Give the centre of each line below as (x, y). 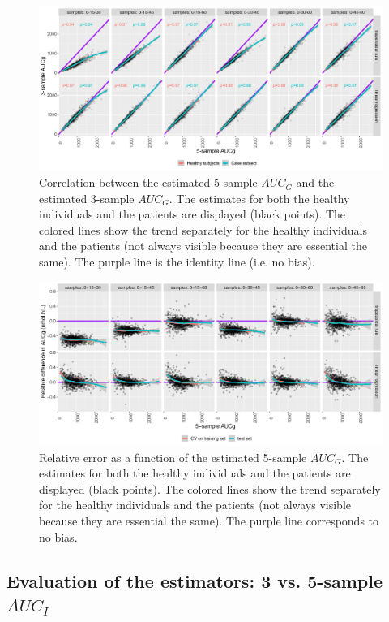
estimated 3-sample (87, 198)
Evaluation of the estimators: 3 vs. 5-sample (194, 580)
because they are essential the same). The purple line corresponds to (209, 521)
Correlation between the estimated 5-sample (148, 182)
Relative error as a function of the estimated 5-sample (173, 457)
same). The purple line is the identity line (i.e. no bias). (177, 262)
